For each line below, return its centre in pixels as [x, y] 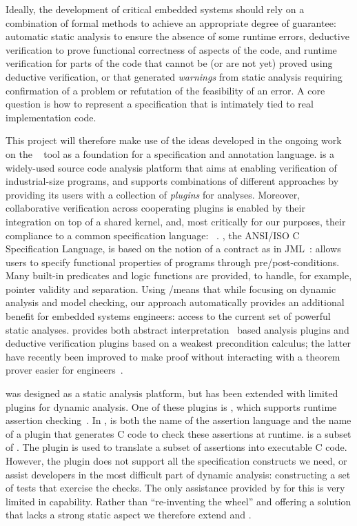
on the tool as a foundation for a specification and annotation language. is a [170, 153]
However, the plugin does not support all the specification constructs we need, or [176, 461]
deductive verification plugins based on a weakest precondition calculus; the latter [178, 343]
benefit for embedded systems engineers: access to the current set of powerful [168, 316]
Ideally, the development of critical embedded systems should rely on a [155, 9]
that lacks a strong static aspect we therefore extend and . [129, 515]
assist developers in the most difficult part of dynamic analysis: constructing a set [178, 474]
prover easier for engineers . [64, 370]
